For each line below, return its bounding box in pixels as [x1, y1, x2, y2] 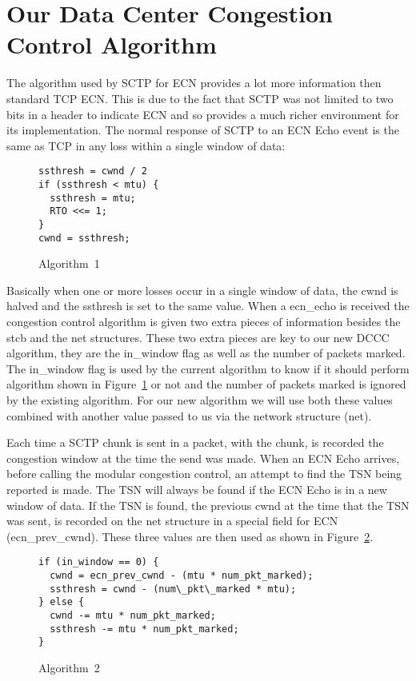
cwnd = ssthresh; [38, 232, 130, 244]
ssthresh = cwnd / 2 [38, 165, 148, 177]
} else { [38, 596, 85, 608]
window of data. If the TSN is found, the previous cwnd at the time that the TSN [6, 496, 410, 513]
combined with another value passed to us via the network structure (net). [6, 407, 372, 424]
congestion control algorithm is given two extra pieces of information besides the [6, 313, 401, 329]
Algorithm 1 [38, 255, 100, 272]
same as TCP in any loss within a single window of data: [6, 137, 286, 153]
